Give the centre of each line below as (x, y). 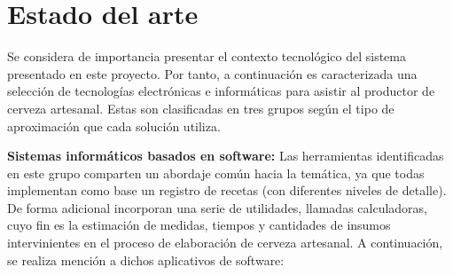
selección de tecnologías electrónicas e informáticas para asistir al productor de (221, 91)
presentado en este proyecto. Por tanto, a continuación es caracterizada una (212, 73)
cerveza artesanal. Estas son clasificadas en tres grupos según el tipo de (201, 108)
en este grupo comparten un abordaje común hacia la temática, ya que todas (216, 173)
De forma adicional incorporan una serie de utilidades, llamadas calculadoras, (218, 207)
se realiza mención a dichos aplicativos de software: (146, 259)
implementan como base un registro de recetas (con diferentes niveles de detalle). (227, 190)
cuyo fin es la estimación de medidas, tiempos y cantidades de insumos (199, 225)
